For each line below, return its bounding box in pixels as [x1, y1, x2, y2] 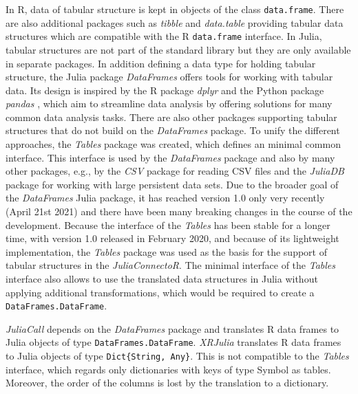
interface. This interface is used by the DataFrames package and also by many [6, 150, 335, 164]
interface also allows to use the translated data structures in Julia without [6, 272, 318, 285]
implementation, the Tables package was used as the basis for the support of [6, 244, 327, 259]
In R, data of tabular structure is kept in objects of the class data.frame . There [6, 2, 344, 16]
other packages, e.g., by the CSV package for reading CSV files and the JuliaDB [6, 164, 344, 178]
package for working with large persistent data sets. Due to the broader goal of [6, 177, 339, 191]
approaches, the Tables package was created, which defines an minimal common [6, 137, 341, 151]
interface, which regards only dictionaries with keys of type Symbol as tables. [6, 362, 331, 376]
